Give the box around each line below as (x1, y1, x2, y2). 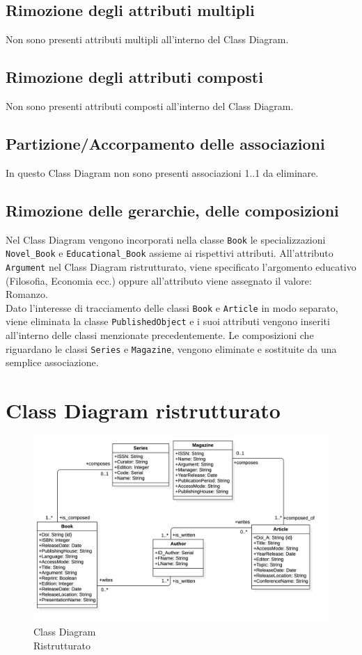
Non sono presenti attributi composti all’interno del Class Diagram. (6, 99, 294, 113)
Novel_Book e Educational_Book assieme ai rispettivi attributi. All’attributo (6, 246, 333, 260)
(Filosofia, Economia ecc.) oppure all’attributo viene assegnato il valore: (6, 273, 312, 287)
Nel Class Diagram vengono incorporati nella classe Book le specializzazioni (6, 232, 326, 246)
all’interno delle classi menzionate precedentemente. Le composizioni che (6, 328, 314, 342)
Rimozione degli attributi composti (6, 66, 263, 88)
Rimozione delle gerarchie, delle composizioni (6, 199, 339, 221)
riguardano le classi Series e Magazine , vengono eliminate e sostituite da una (6, 341, 337, 356)
